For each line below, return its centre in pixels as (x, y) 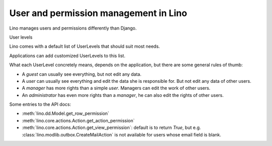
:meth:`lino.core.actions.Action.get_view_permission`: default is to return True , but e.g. (111, 127)
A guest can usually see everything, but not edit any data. (82, 74)
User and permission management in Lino (98, 13)
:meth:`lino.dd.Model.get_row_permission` (65, 113)
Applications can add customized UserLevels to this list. (67, 56)
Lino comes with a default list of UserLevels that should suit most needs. (85, 46)
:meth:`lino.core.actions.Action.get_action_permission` (78, 120)
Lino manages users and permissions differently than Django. (73, 28)
